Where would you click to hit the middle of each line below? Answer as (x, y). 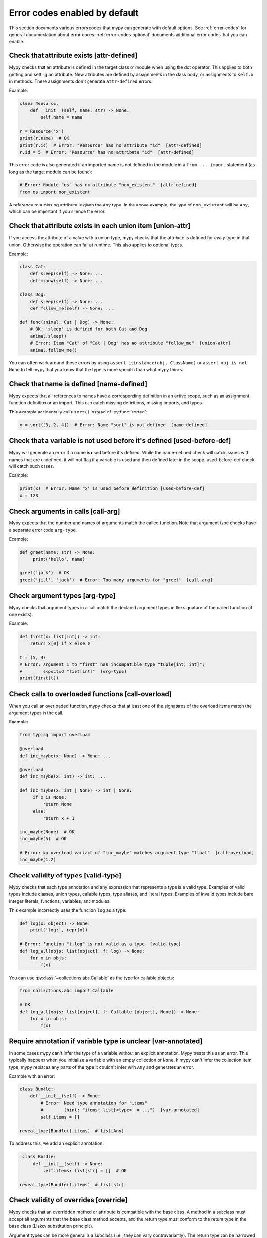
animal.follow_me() (54, 350)
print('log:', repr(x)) (59, 930)
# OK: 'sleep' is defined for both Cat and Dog (89, 329)
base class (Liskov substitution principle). (51, 1226)
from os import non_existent (55, 192)
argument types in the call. (36, 713)
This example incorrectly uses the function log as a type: (68, 910)
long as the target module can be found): (51, 172)
